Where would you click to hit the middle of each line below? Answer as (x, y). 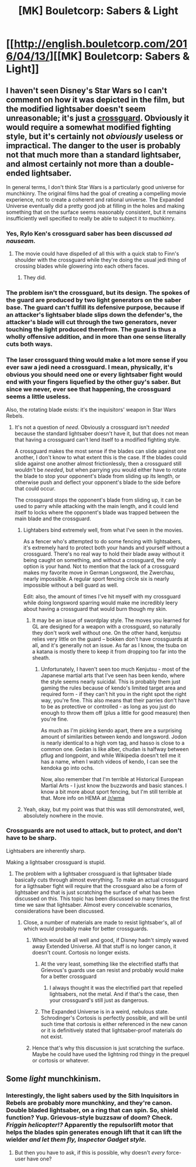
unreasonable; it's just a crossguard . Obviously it (97, 118)
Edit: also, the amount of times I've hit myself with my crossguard (102, 596)
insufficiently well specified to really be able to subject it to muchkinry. (91, 218)
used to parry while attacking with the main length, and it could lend (96, 506)
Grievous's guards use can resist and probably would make (112, 970)
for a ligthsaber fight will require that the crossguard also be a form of (99, 886)
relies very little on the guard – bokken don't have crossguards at (110, 639)
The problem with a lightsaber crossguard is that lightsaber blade (93, 873)
